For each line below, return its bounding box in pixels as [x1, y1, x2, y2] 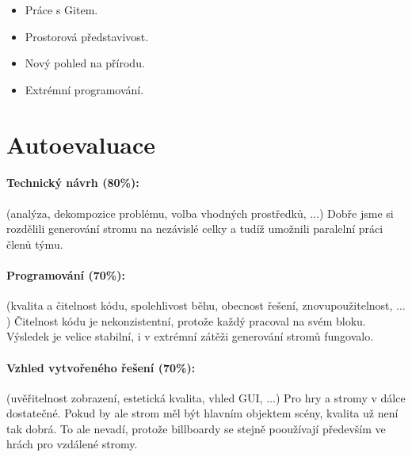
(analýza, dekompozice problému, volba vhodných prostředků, [6, 204, 307, 221]
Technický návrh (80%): [6, 174, 139, 191]
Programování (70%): [6, 266, 125, 283]
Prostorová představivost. [25, 28, 149, 44]
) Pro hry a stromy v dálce [275, 389, 406, 406]
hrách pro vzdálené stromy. [6, 436, 138, 452]
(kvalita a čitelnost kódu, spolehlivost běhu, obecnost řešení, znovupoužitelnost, [6, 297, 393, 314]
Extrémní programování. [25, 81, 144, 97]
